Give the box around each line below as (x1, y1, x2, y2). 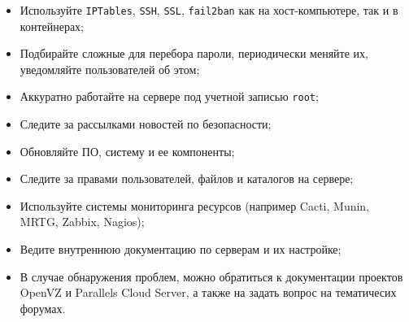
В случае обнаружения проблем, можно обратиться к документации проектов (20, 268, 403, 285)
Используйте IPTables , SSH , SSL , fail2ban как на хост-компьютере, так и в (20, 2, 398, 18)
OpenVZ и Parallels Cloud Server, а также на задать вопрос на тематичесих (20, 284, 397, 301)
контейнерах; (20, 17, 85, 34)
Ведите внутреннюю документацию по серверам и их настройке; (20, 241, 342, 258)
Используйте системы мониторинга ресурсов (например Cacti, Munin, (20, 197, 370, 214)
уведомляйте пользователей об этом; (20, 60, 200, 77)
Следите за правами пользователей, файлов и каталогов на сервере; (20, 170, 354, 187)
